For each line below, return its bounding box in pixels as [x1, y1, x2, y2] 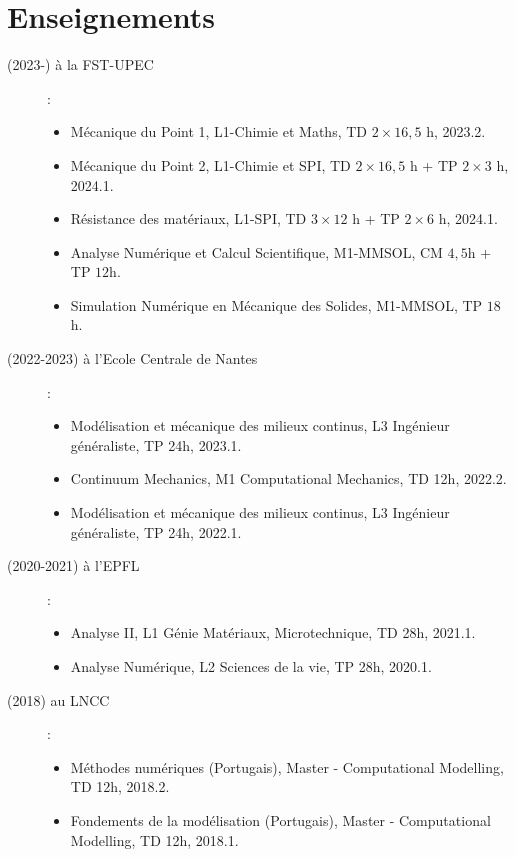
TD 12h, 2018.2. [70, 776, 170, 797]
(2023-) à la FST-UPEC [7, 54, 154, 75]
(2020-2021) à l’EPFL [7, 555, 140, 576]
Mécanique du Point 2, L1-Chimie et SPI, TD [70, 154, 351, 175]
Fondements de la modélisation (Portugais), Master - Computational [70, 809, 491, 830]
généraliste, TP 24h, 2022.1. [70, 521, 242, 542]
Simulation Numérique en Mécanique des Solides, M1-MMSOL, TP [70, 294, 483, 315]
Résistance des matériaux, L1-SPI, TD [70, 208, 307, 229]
